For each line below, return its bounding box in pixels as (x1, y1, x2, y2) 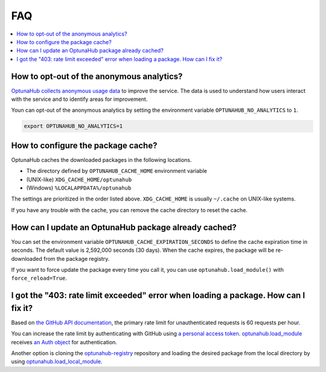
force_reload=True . (11, 275, 68, 282)
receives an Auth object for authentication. (11, 338, 118, 345)
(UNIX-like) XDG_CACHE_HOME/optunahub (26, 176, 132, 183)
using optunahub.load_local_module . (11, 358, 103, 365)
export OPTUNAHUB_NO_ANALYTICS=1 (24, 123, 123, 130)
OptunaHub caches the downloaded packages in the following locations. (11, 156, 192, 163)
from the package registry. (43, 255, 110, 262)
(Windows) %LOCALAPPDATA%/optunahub (26, 184, 132, 191)
